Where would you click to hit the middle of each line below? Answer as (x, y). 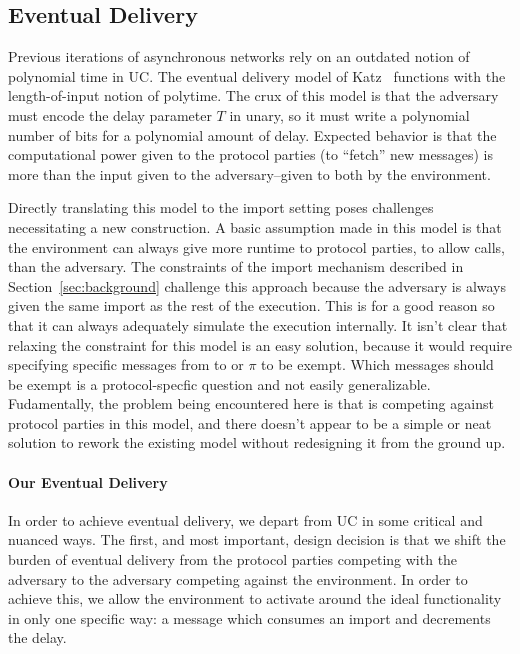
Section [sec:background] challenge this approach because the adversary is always (257, 285)
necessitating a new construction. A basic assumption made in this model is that (255, 226)
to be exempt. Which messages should (377, 364)
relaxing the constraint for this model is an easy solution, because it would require (260, 344)
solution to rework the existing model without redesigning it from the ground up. (257, 442)
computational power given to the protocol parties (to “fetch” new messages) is (251, 154)
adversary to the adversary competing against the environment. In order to (238, 578)
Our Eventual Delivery (88, 481)
